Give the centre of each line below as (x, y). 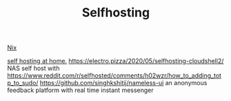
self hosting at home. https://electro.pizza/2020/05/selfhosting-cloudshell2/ (115, 61)
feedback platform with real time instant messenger (80, 90)
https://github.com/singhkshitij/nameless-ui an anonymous (123, 83)
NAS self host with (33, 68)
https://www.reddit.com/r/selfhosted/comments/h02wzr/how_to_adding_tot (114, 76)
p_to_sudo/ (23, 83)
